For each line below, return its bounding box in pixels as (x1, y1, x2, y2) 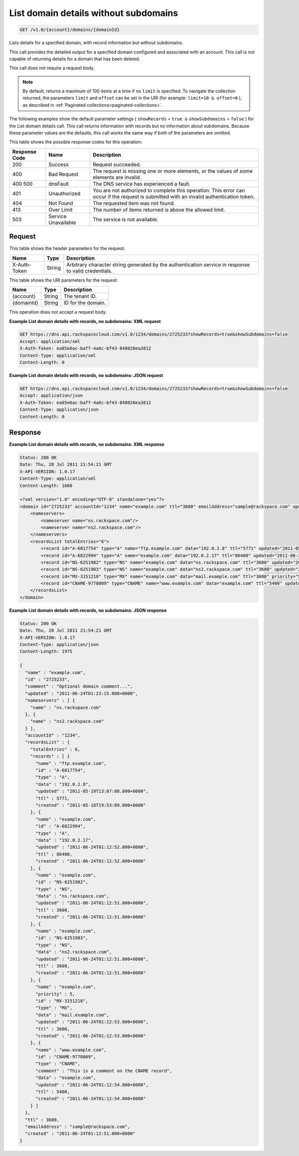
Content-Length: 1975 (19, 649, 73, 654)
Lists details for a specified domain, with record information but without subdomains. (9, 40, 183, 46)
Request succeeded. (93, 161, 142, 168)
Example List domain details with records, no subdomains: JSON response (9, 607, 167, 613)
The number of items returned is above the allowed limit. (93, 206, 225, 213)
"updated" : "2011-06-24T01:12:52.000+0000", (35, 844, 149, 850)
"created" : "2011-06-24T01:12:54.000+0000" (35, 1096, 147, 1102)
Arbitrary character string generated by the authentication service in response (66, 261, 250, 268)
